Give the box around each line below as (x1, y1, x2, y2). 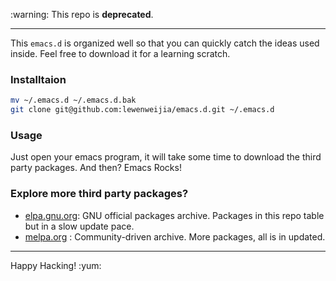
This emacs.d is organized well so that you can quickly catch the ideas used (10, 37, 320, 49)
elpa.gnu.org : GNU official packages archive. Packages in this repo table (24, 209, 325, 221)
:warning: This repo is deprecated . (10, 9, 154, 20)
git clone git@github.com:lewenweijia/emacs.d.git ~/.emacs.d (10, 105, 275, 115)
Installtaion (10, 72, 67, 86)
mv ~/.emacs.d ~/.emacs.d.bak (10, 95, 137, 106)
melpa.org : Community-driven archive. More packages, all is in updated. (24, 230, 326, 243)
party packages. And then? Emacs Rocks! (10, 162, 182, 174)
